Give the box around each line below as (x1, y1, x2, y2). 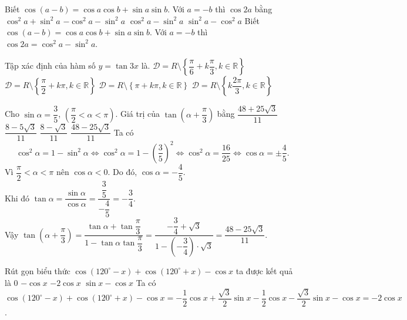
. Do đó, (107, 166, 137, 178)
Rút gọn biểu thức (5, 264, 70, 277)
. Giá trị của (115, 107, 160, 120)
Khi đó (5, 191, 30, 204)
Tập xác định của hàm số (5, 59, 96, 72)
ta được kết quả (236, 264, 293, 277)
